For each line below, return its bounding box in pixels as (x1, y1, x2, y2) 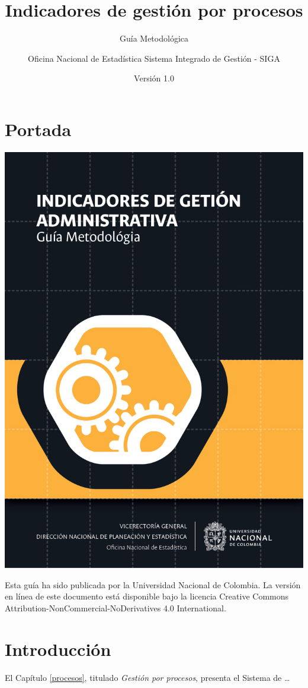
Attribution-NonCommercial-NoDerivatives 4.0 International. (5, 601, 226, 614)
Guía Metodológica (119, 32, 188, 45)
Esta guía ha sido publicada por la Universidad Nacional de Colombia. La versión (5, 578, 301, 591)
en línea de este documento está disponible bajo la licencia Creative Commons (5, 590, 289, 602)
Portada (5, 116, 72, 141)
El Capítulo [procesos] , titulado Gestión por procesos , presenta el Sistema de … (5, 671, 290, 683)
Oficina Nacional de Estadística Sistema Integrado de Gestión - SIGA (28, 52, 280, 64)
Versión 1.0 (134, 72, 174, 84)
